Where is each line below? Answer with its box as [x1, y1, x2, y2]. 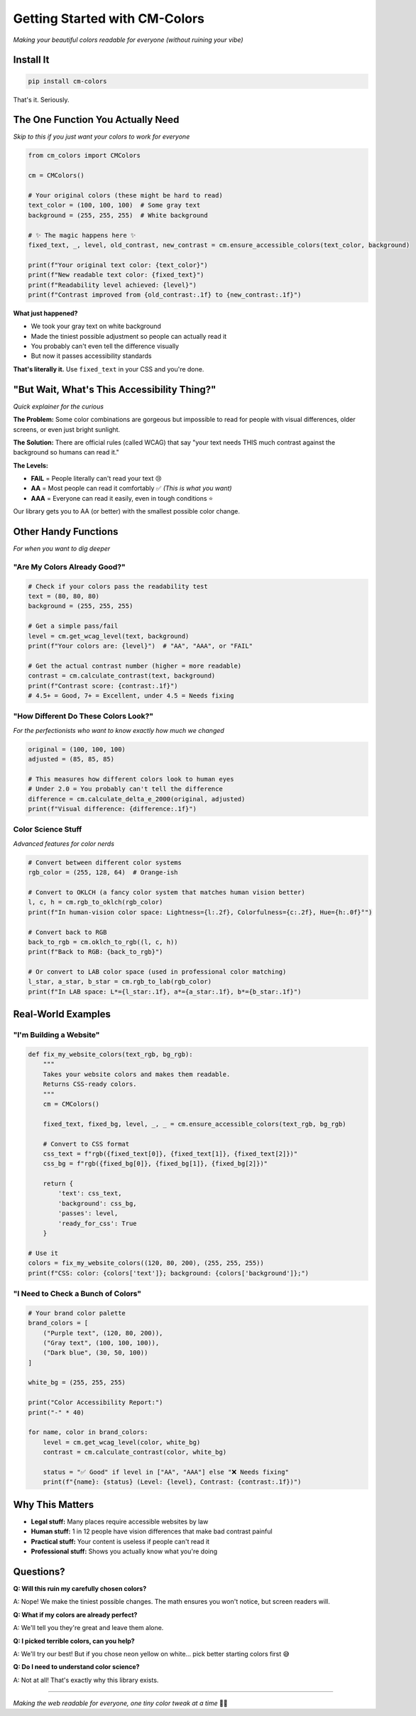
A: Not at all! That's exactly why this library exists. [13, 1676, 159, 1684]
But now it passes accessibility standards [31, 352, 152, 360]
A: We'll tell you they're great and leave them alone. [13, 1624, 164, 1632]
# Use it [28, 1249, 59, 1257]
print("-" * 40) [28, 1408, 85, 1416]
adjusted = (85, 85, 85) [28, 755, 115, 764]
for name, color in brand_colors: [28, 1428, 148, 1436]
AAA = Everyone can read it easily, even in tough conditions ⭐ [31, 494, 214, 502]
